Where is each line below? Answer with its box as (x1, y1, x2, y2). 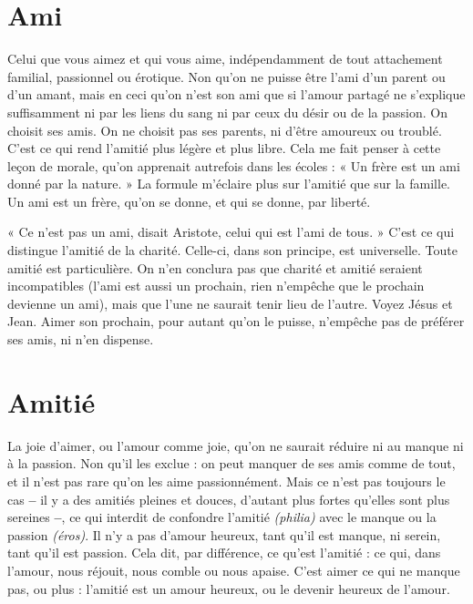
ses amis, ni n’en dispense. (7, 330, 154, 349)
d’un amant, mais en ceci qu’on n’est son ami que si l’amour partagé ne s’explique (7, 85, 466, 104)
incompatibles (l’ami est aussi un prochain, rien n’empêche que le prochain (7, 276, 425, 295)
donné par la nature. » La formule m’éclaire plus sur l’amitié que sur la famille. (7, 174, 451, 193)
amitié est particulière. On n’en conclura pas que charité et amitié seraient (7, 258, 423, 277)
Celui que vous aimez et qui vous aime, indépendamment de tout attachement (7, 49, 443, 68)
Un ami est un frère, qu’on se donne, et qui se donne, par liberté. (7, 191, 371, 210)
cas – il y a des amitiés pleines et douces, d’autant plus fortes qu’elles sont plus (7, 489, 450, 508)
